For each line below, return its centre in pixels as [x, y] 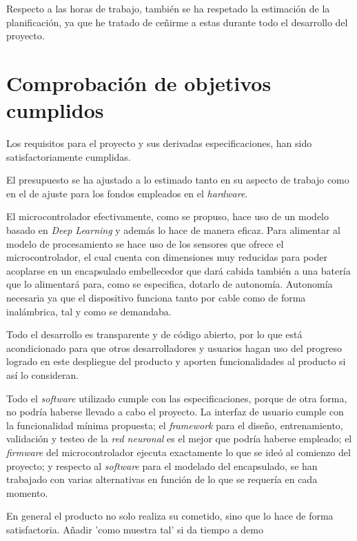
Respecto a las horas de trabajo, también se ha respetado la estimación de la [168, 8]
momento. [27, 492]
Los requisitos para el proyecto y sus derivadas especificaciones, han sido [159, 143]
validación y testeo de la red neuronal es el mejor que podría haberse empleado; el [179, 439]
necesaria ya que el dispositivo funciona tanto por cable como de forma [156, 298]
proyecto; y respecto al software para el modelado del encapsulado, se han [162, 465]
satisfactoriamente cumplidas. [69, 156]
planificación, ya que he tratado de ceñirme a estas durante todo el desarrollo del [177, 22]
